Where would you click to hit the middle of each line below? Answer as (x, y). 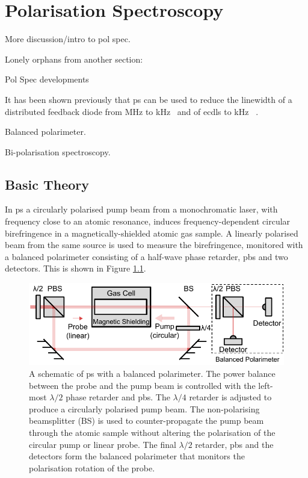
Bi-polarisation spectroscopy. (58, 151)
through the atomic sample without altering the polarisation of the (152, 432)
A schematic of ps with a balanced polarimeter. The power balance (152, 374)
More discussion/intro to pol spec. (68, 39)
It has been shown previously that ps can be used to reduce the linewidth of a (149, 99)
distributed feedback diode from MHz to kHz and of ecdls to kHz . (132, 111)
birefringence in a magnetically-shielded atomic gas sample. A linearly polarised (152, 233)
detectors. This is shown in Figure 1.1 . (75, 268)
